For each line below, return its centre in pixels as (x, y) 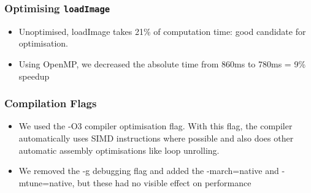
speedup (34, 76)
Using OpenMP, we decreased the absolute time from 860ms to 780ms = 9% (162, 63)
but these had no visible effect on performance (164, 182)
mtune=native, (47, 182)
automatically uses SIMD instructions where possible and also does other (156, 138)
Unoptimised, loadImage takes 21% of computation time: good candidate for (162, 31)
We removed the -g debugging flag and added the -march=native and (149, 171)
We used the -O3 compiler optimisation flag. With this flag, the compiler (155, 126)
